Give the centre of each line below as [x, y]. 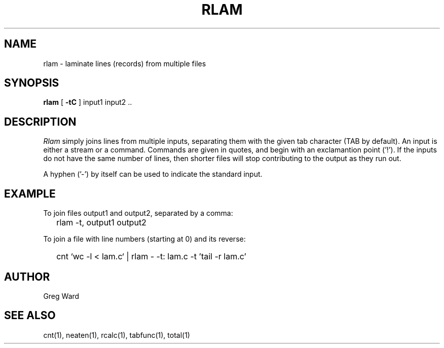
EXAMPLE [30, 194]
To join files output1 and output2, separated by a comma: [138, 213]
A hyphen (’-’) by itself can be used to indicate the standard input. [153, 174]
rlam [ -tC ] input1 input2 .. [88, 102]
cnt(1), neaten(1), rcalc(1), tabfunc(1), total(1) [117, 335]
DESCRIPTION [40, 122]
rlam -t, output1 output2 [101, 223]
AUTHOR [27, 277]
